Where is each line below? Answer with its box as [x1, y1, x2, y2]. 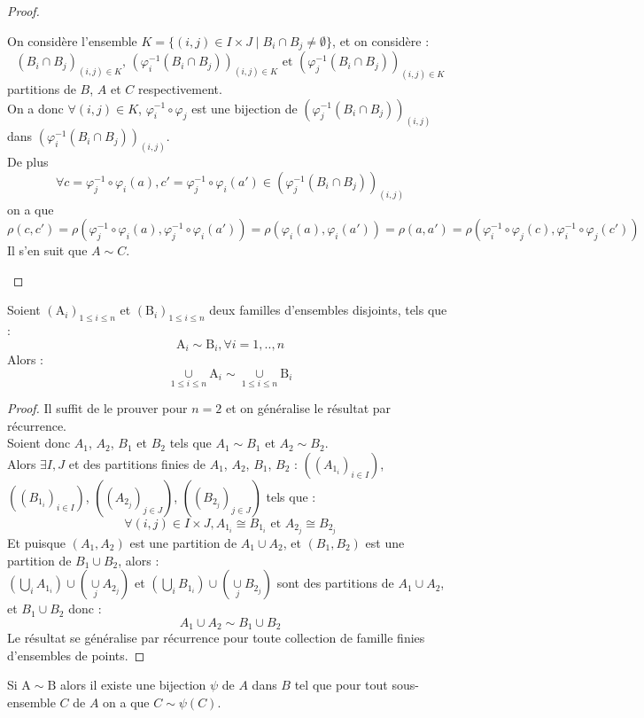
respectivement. [137, 79, 222, 98]
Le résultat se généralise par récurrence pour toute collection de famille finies [7, 628, 425, 647]
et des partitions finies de [68, 454, 206, 472]
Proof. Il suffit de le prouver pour [7, 399, 188, 418]
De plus [7, 152, 49, 171]
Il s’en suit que [7, 241, 88, 260]
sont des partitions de [276, 574, 394, 592]
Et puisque [7, 533, 66, 551]
